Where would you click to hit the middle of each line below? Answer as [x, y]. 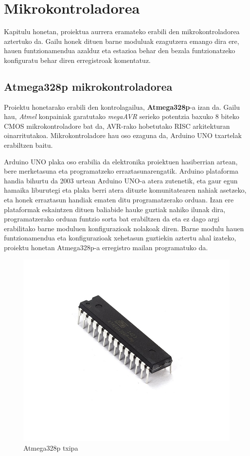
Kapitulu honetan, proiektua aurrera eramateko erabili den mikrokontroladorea [122, 31]
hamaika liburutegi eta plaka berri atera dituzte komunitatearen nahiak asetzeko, [125, 190]
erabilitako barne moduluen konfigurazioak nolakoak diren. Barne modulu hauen [124, 228]
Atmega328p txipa [51, 447]
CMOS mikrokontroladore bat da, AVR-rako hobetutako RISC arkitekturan [117, 126]
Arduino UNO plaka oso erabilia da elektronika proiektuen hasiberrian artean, [121, 161]
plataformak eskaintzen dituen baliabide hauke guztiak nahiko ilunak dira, [115, 209]
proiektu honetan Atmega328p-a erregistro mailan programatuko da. [106, 248]
